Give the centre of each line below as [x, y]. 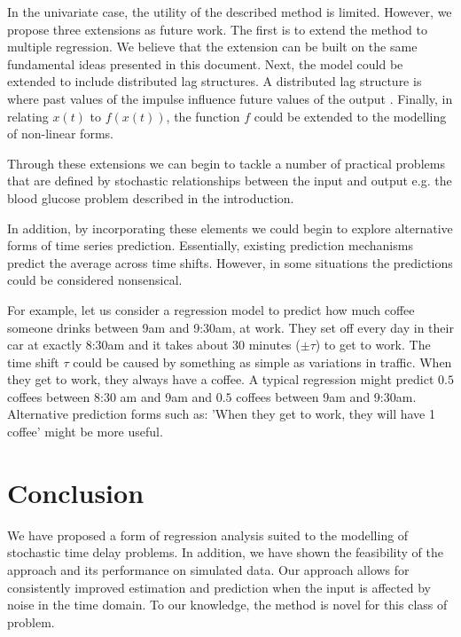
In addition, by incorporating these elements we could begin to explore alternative [230, 228]
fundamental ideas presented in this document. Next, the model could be [205, 63]
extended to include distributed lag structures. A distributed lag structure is [215, 81]
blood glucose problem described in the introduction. [151, 197]
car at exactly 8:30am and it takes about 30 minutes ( [154, 345]
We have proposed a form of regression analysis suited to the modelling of [208, 535]
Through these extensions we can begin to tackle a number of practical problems [226, 163]
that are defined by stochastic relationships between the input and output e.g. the [230, 181]
